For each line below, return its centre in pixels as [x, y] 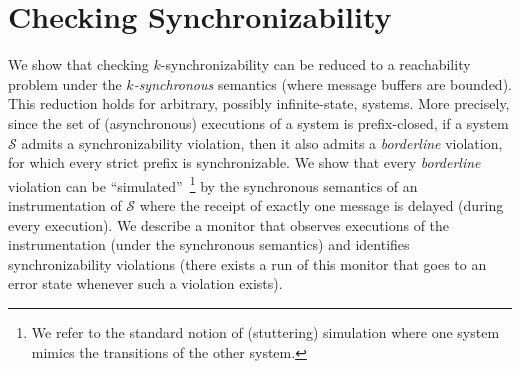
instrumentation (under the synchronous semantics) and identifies [209, 244]
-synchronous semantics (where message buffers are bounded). [322, 83]
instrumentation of [65, 204]
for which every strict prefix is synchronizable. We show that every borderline [244, 162]
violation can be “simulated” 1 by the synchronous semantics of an [213, 184]
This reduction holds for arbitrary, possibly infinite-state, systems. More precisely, [259, 103]
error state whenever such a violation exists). [145, 283]
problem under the [65, 83]
